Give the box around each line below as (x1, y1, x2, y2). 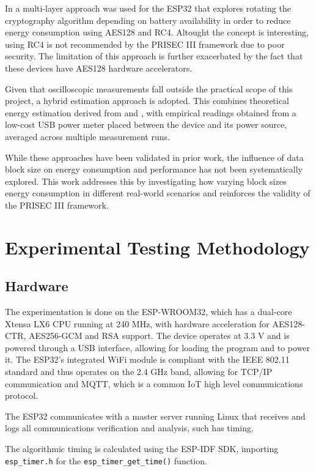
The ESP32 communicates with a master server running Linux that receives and (5, 409, 306, 422)
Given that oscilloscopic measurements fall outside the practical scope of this (5, 82, 293, 95)
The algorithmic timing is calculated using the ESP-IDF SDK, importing (5, 442, 279, 455)
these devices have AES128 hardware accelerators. (5, 61, 193, 74)
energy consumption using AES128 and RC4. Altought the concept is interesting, (5, 26, 309, 39)
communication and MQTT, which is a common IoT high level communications (5, 377, 303, 390)
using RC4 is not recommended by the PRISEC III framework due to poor (5, 37, 285, 50)
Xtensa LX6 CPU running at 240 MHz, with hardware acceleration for (5, 317, 270, 330)
